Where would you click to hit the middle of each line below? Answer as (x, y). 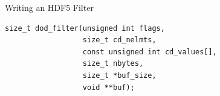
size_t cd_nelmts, (119, 40)
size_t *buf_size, (119, 75)
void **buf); (108, 87)
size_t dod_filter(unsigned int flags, (85, 28)
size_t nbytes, (113, 64)
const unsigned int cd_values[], (150, 52)
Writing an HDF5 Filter (49, 7)
